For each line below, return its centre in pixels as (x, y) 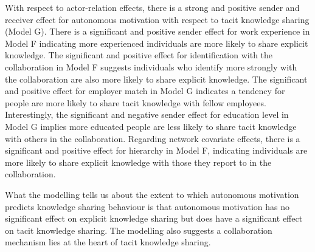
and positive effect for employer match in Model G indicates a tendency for (145, 91)
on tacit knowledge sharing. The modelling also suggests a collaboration (139, 230)
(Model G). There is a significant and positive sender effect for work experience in (157, 31)
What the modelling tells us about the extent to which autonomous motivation (152, 194)
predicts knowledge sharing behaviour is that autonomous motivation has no (147, 206)
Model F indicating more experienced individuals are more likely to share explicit (157, 43)
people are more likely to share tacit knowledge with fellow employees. (136, 102)
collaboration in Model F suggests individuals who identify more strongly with (151, 66)
